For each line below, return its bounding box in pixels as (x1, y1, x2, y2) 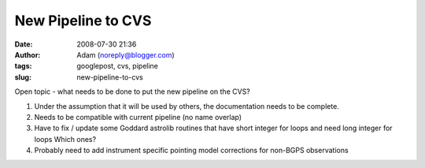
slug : (14, 72, 31, 82)
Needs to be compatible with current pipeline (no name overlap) (34, 112, 242, 121)
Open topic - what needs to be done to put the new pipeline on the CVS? (14, 87, 251, 96)
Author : (14, 50, 41, 59)
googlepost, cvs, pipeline (76, 62, 159, 71)
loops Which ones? (34, 134, 97, 144)
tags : (14, 62, 32, 71)
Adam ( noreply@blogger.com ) (76, 50, 175, 59)
